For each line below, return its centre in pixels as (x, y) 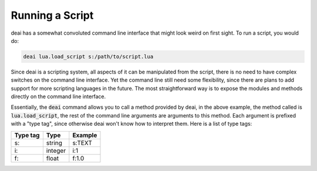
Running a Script (52, 15)
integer (56, 150)
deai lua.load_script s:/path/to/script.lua (88, 56)
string (54, 143)
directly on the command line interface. (58, 96)
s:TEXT (82, 143)
